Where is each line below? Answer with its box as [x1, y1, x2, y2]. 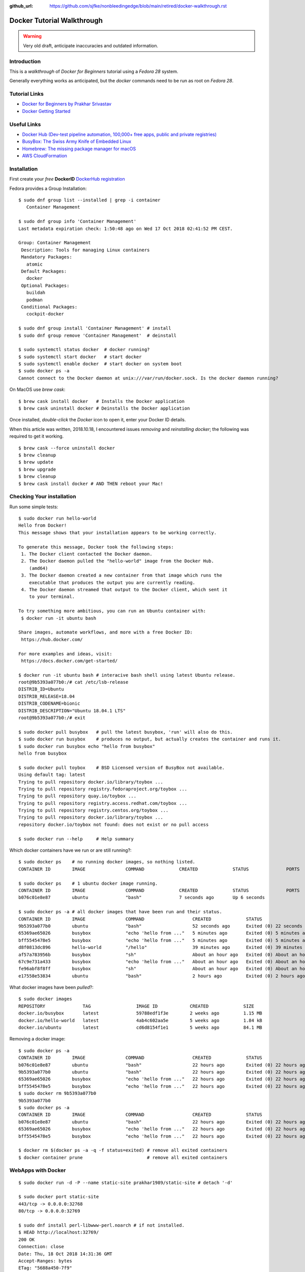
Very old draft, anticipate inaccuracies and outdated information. [23, 42, 159, 48]
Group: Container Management [18, 240, 91, 246]
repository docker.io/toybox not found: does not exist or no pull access [18, 822, 209, 827]
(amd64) [28, 565, 48, 571]
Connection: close [18, 1244, 65, 1250]
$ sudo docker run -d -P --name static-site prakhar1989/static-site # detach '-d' [18, 1179, 233, 1186]
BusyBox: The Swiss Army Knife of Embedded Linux [22, 138, 132, 144]
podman [26, 297, 43, 303]
